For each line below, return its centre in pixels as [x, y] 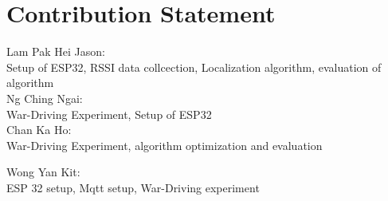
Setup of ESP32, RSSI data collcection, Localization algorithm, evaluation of [194, 67]
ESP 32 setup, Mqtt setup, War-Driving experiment [133, 187]
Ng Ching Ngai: [45, 98]
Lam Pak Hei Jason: [56, 51]
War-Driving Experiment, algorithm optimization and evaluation [165, 145]
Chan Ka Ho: [39, 130]
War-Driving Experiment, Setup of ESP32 [109, 114]
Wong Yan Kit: [43, 172]
